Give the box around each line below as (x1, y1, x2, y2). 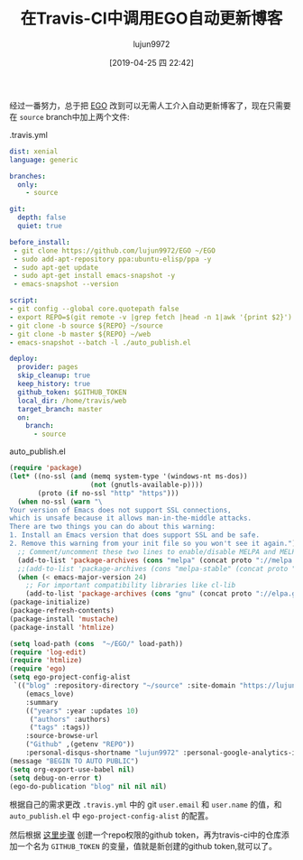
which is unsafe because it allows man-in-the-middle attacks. (9, 513, 252, 523)
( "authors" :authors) (29, 715, 111, 724)
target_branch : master (17, 404, 103, 413)
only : (17, 180, 39, 190)
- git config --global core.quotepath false (9, 304, 179, 314)
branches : (9, 171, 47, 180)
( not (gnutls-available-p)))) (89, 480, 204, 489)
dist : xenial (9, 146, 59, 156)
